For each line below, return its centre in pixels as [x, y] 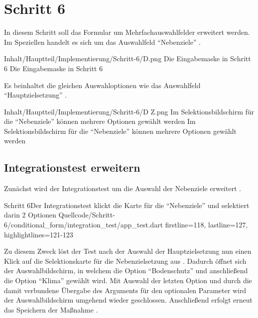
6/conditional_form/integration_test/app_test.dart [84, 225]
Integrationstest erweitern [72, 167]
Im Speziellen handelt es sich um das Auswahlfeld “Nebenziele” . [102, 42]
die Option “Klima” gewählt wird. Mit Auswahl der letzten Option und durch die [128, 280]
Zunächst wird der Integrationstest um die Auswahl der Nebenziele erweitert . [123, 188]
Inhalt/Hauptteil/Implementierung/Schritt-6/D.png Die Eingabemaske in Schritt [128, 58]
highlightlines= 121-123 [39, 234]
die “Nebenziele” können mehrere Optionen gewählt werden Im [100, 121]
